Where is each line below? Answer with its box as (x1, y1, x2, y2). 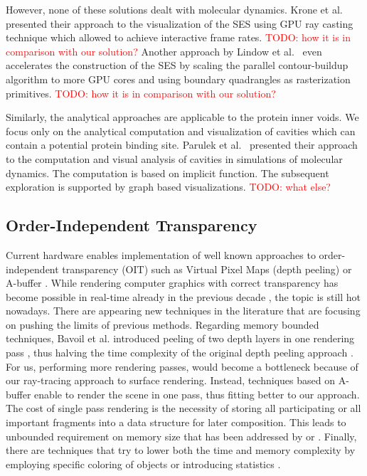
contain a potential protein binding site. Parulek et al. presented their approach (6, 137, 358, 152)
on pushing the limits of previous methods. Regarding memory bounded (6, 317, 319, 332)
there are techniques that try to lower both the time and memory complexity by (6, 443, 356, 458)
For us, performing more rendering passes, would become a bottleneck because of (6, 359, 358, 374)
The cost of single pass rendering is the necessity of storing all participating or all (6, 401, 361, 416)
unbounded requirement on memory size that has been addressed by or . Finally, (6, 428, 357, 443)
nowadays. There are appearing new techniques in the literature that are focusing (6, 303, 361, 318)
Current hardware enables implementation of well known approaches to (6, 247, 316, 262)
